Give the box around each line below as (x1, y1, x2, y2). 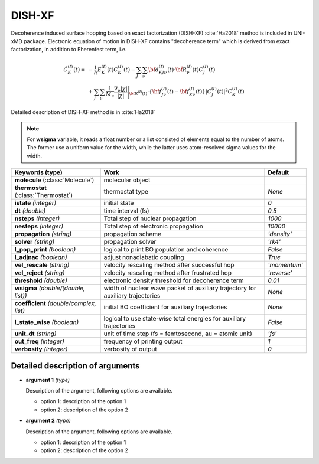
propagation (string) (14, 230, 72, 238)
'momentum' (268, 261, 304, 269)
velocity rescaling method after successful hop (103, 261, 235, 269)
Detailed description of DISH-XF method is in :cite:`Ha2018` (11, 109, 156, 116)
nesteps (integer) (14, 222, 64, 230)
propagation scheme (103, 230, 162, 238)
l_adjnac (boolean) (14, 253, 67, 262)
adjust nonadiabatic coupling (103, 253, 184, 262)
